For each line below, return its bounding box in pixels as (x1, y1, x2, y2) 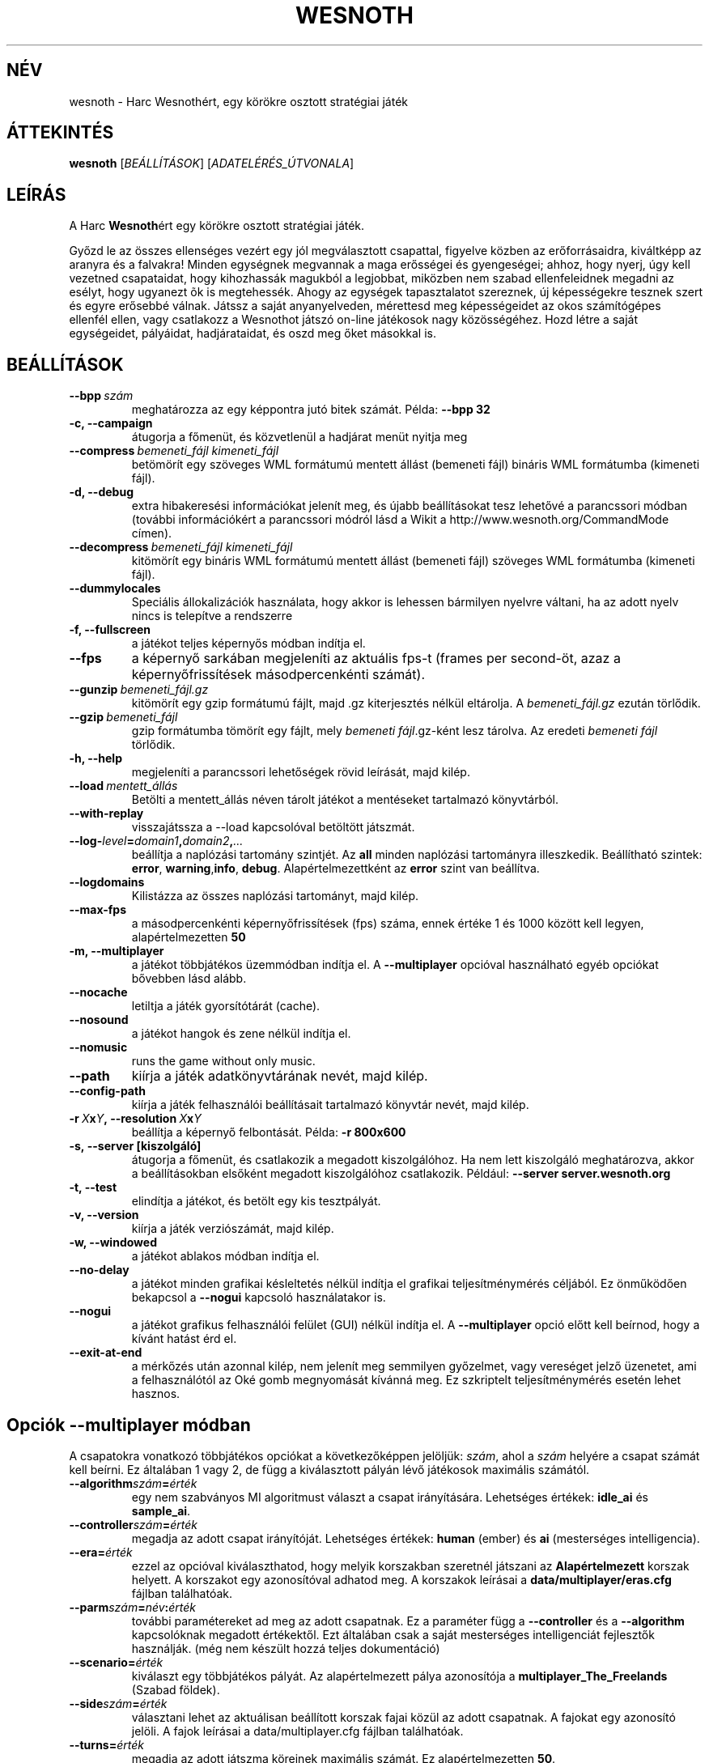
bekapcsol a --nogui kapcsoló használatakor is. (131, 1290, 386, 1305)
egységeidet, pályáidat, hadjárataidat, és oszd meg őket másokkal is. (69, 326, 437, 341)
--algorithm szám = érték (69, 1476, 197, 1490)
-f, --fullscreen (69, 622, 151, 637)
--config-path (69, 1084, 146, 1098)
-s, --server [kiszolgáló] (69, 1139, 202, 1153)
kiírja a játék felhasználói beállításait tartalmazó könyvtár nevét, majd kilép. (131, 1098, 529, 1112)
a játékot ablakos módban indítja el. (131, 1249, 320, 1264)
